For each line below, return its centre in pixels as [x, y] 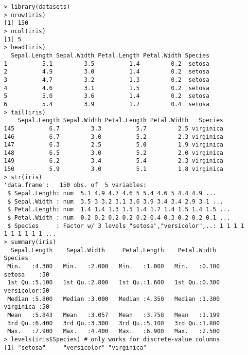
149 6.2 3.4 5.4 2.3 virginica [114, 161]
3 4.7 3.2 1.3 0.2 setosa [107, 80]
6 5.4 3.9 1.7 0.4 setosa [107, 104]
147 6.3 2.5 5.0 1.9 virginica [114, 145]
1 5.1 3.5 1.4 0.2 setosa [107, 64]
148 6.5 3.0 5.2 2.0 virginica [114, 153]
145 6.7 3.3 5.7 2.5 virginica [114, 128]
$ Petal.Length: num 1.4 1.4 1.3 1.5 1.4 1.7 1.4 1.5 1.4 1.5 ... [119, 210]
